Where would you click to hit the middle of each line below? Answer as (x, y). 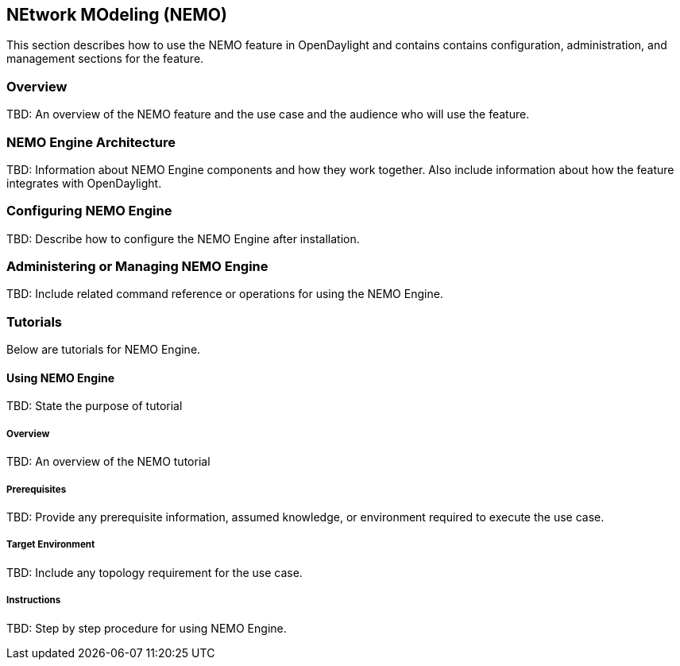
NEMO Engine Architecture (91, 142)
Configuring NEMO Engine (89, 211)
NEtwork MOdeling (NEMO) (117, 15)
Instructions (34, 600)
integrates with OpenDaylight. (84, 183)
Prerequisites (37, 489)
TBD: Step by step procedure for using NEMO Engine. (147, 628)
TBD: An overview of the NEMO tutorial (108, 462)
